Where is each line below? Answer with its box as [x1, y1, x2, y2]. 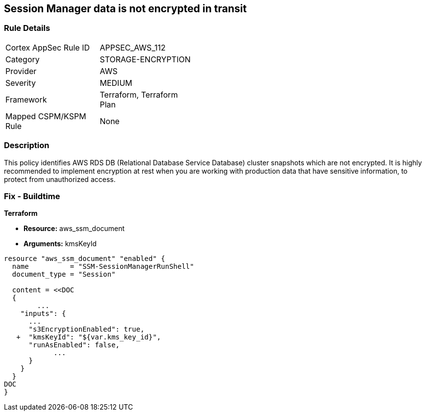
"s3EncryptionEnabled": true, [28, 325, 145, 334]
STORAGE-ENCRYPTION [100, 54, 191, 64]
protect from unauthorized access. [4, 175, 116, 183]
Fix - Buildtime [4, 191, 60, 201]
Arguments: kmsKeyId [24, 239, 97, 248]
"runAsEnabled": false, [28, 341, 120, 349]
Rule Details [4, 23, 50, 33]
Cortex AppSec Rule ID [5, 42, 90, 52]
